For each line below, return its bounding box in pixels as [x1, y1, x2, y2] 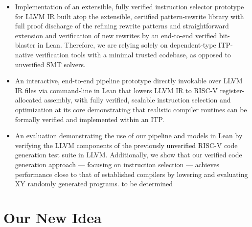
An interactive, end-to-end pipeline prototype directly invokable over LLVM [15, 76, 243, 86]
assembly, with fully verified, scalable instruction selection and [44, 95, 231, 105]
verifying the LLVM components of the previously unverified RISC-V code [15, 140, 238, 150]
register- [220, 85, 245, 95]
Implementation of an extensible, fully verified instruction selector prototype [15, 1, 244, 11]
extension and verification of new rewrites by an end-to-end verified [15, 30, 217, 40]
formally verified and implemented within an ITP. [15, 114, 164, 124]
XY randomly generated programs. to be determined [15, 178, 173, 189]
